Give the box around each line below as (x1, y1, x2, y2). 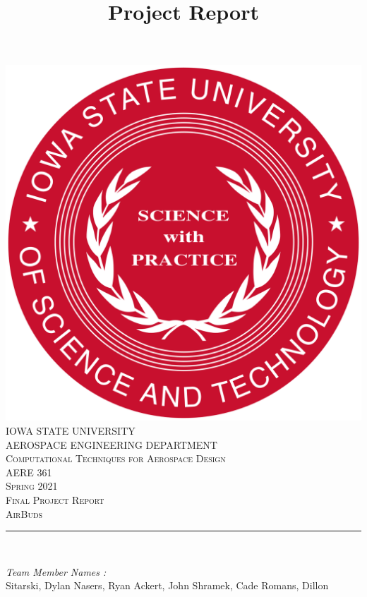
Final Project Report (6, 492, 104, 507)
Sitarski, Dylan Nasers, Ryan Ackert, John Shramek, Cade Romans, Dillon (6, 578, 329, 593)
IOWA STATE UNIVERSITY (6, 423, 136, 438)
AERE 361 (6, 464, 52, 479)
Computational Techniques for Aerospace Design (6, 451, 226, 466)
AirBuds (6, 506, 43, 521)
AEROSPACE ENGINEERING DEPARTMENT (6, 437, 217, 452)
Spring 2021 (6, 478, 58, 493)
